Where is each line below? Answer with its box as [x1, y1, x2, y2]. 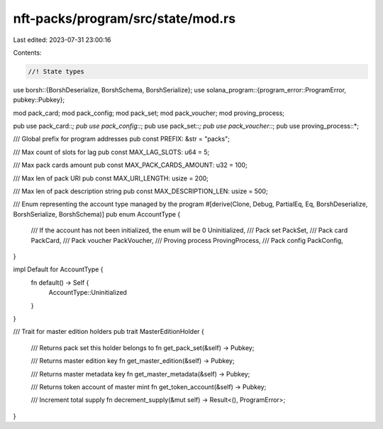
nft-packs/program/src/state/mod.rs [13, 11, 236, 26]
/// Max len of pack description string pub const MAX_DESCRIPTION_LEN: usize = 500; [13, 187, 269, 195]
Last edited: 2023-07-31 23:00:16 [13, 36, 111, 44]
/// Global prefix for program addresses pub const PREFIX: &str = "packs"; [13, 135, 231, 143]
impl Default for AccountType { [13, 265, 104, 273]
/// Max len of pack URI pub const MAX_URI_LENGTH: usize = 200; [13, 174, 209, 183]
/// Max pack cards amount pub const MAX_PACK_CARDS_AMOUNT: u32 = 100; [13, 161, 248, 170]
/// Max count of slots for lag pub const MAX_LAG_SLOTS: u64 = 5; [13, 148, 210, 156]
